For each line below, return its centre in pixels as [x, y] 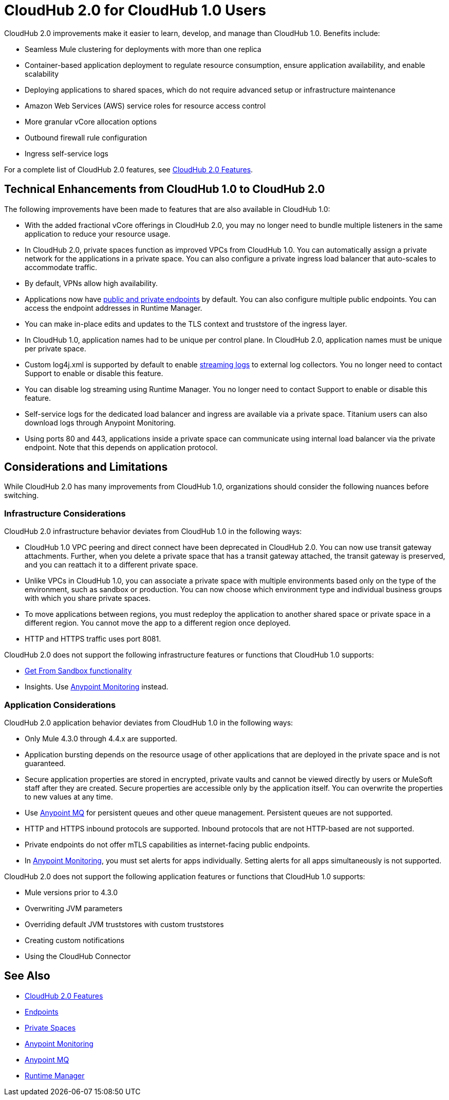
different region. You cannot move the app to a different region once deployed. [158, 623]
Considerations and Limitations [86, 467]
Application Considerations [60, 705]
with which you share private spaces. [88, 598]
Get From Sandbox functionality [78, 671]
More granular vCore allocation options [91, 121]
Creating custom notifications [75, 940]
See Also [27, 976]
